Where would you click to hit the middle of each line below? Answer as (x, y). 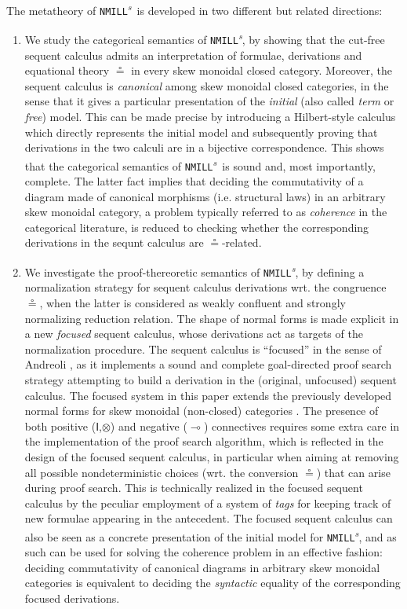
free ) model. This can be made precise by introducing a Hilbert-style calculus (210, 116)
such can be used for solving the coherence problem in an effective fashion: (203, 552)
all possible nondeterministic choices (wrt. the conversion (162, 472)
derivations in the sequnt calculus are (114, 242)
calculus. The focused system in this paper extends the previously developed (208, 395)
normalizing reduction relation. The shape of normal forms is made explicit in (212, 318)
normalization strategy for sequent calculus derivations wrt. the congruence (205, 287)
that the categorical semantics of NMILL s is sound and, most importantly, (200, 164)
